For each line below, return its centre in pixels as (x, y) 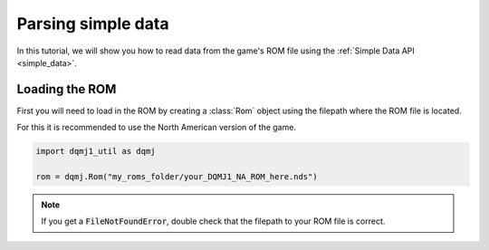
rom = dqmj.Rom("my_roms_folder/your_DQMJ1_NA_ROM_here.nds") (177, 177)
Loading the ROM (67, 89)
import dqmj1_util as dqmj (96, 151)
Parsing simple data (93, 24)
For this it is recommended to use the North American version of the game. (156, 128)
